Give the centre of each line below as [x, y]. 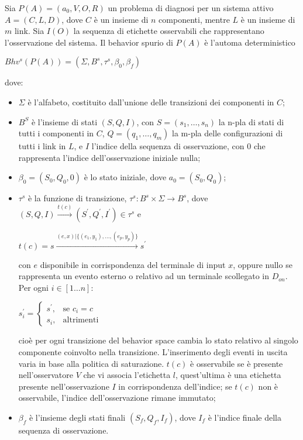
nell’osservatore [46, 375]
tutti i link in [42, 146]
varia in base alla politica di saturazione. [91, 363]
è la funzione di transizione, [77, 198]
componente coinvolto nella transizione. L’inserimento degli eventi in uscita [153, 351]
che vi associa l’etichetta [127, 375]
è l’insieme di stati [64, 121]
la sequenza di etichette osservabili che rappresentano [169, 31]
